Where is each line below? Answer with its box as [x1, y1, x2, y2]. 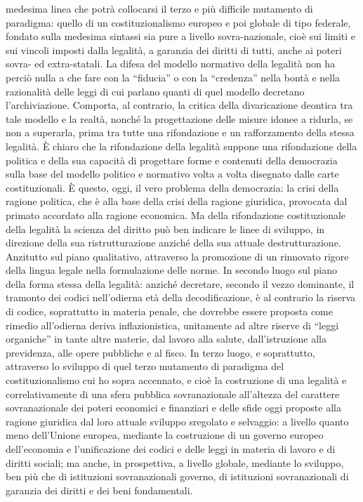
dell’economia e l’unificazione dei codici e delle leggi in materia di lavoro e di [6, 442, 336, 456]
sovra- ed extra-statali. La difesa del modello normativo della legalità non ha [6, 56, 336, 71]
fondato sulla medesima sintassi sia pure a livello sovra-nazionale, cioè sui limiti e [6, 29, 356, 44]
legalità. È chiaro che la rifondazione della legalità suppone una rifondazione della [6, 138, 357, 153]
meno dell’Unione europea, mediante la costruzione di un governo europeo [6, 428, 324, 442]
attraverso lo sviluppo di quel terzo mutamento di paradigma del [6, 359, 284, 374]
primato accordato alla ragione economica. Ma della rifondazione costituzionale [6, 207, 346, 222]
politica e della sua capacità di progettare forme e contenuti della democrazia [6, 152, 338, 167]
